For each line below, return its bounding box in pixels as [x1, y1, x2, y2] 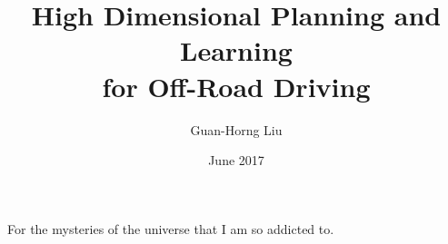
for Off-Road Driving [102, 67, 371, 104]
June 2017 [208, 151, 264, 170]
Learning [180, 32, 293, 69]
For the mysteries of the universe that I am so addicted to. [7, 219, 334, 238]
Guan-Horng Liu [190, 120, 283, 139]
